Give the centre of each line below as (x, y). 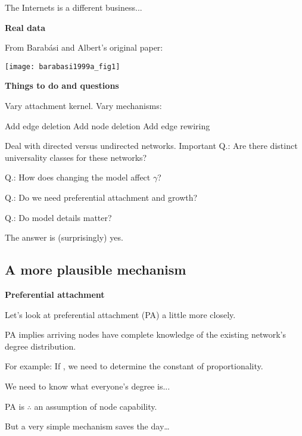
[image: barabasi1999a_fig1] (63, 66)
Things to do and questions (62, 85)
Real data (25, 27)
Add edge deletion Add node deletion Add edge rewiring (108, 125)
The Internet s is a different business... (74, 7)
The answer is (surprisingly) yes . (64, 237)
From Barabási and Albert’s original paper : (84, 47)
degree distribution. (41, 346)
